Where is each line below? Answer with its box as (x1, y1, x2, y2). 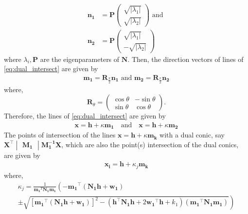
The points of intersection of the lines (4, 130, 116, 140)
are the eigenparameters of (40, 54, 120, 64)
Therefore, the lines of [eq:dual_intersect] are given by (4, 111, 166, 121)
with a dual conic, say (159, 130, 225, 140)
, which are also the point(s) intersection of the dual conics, (61, 139, 239, 149)
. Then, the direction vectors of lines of (127, 54, 244, 64)
